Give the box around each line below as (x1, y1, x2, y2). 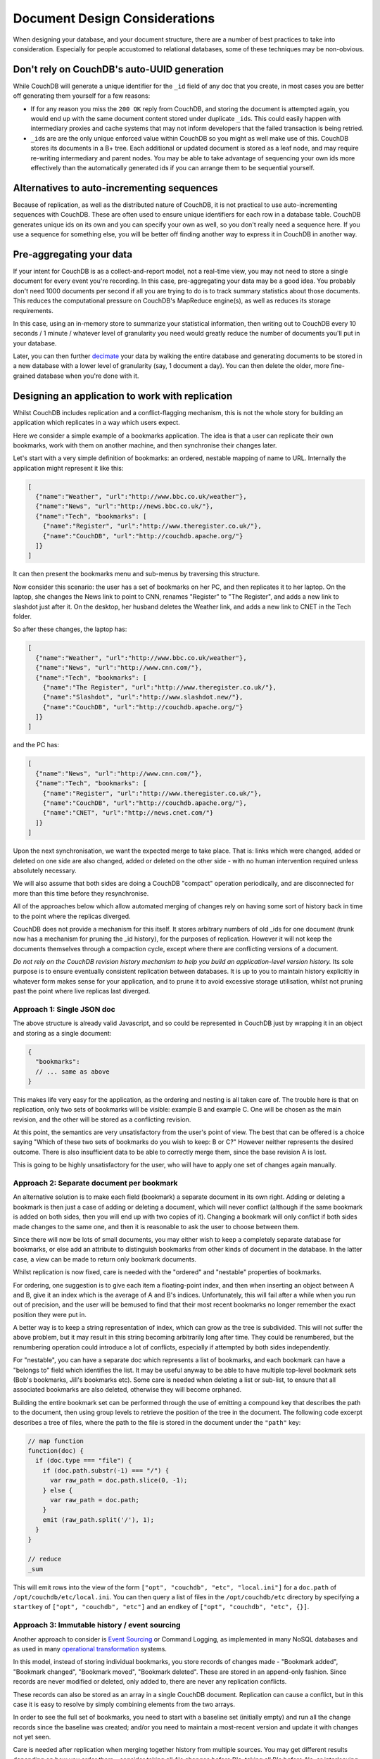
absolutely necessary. (13, 866, 77, 875)
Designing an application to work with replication (13, 390, 233, 402)
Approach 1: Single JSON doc (13, 1005, 115, 1015)
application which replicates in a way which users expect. (13, 419, 181, 427)
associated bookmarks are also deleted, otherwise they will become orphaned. (13, 1385, 242, 1394)
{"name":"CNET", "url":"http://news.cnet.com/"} (42, 809, 214, 817)
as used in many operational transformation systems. (13, 1644, 167, 1653)
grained (13, 372, 36, 380)
